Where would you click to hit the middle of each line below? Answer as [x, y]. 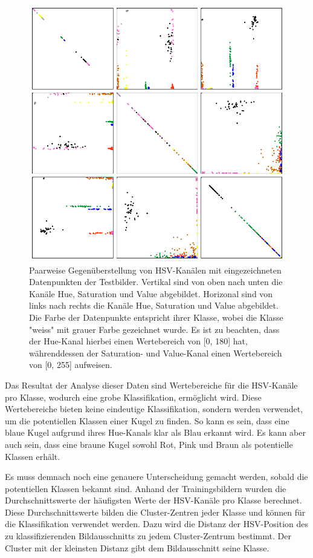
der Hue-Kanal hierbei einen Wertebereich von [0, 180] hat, [138, 341]
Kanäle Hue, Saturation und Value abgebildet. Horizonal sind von [151, 293]
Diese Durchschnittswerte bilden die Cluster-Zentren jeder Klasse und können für [155, 512]
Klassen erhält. [33, 456]
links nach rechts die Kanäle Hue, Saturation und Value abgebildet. [154, 305]
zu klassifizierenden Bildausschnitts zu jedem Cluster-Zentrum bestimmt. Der [148, 536]
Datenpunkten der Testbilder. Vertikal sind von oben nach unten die [156, 282]
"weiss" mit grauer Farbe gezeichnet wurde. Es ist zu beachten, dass [154, 329]
